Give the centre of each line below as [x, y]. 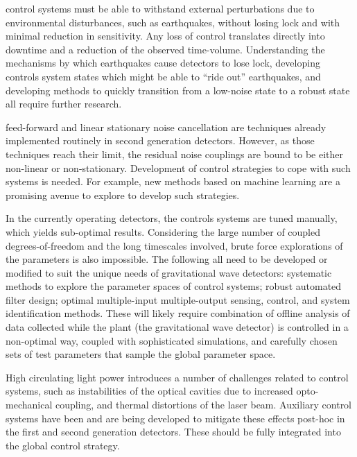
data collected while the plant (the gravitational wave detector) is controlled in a [177, 327]
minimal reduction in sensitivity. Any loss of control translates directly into [165, 36]
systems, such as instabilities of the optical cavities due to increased [149, 391]
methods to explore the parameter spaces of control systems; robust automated [174, 286]
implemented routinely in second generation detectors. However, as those [160, 140]
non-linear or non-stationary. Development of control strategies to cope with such [178, 167]
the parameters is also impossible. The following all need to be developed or [167, 259]
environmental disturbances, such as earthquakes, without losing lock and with [173, 22]
